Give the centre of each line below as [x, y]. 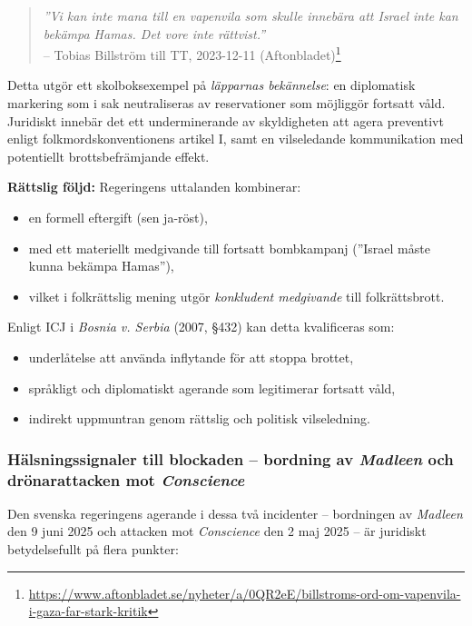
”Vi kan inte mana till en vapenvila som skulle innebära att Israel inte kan [251, 15]
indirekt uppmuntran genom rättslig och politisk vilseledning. [199, 418]
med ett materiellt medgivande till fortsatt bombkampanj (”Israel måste [229, 248]
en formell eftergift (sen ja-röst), [118, 217]
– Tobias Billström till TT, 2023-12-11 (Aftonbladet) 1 [192, 53]
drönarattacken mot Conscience [126, 479]
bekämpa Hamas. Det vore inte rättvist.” [154, 33]
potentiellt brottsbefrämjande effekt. [108, 156]
